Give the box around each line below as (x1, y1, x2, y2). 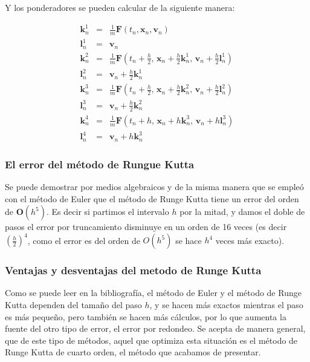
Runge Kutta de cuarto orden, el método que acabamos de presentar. (5, 346, 261, 358)
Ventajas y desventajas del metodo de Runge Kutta (5, 263, 262, 278)
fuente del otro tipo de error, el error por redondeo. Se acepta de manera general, (5, 322, 306, 335)
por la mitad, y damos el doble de (179, 205, 305, 218)
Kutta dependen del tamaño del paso (5, 298, 142, 311)
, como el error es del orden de (27, 234, 140, 246)
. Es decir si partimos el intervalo (47, 205, 169, 218)
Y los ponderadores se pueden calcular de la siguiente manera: (5, 1, 235, 13)
